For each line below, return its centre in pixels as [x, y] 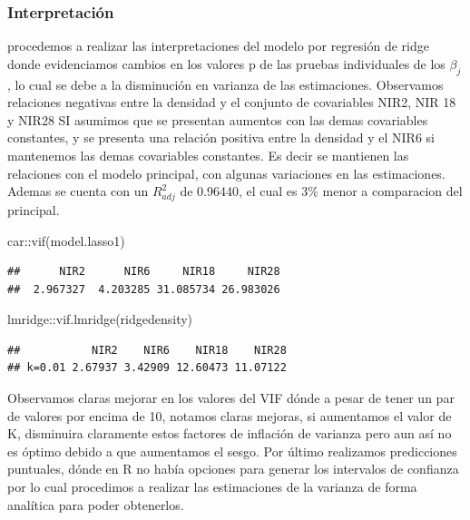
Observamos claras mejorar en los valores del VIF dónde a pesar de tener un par [231, 398]
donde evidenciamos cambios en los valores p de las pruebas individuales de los [226, 63]
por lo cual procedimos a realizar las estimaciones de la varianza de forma [212, 487]
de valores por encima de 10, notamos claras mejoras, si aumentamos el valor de [230, 415]
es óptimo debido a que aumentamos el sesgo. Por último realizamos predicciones [232, 451]
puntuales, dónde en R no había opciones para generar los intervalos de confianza [233, 469]
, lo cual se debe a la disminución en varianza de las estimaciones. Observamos [225, 84]
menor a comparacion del [392, 191]
